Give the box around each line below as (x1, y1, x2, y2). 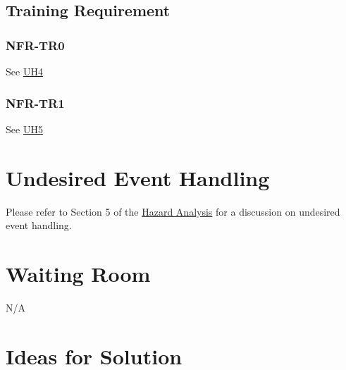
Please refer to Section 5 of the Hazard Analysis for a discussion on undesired (6, 204, 340, 218)
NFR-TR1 (6, 94, 65, 111)
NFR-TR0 (6, 36, 65, 54)
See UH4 (6, 64, 43, 78)
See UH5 (6, 121, 43, 136)
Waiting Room (6, 259, 151, 288)
